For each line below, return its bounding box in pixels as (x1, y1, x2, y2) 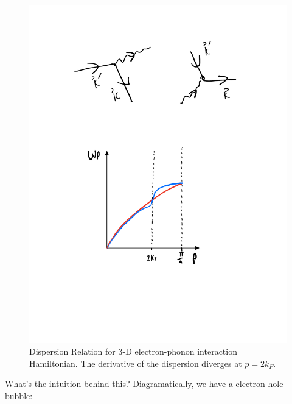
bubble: (5, 389, 33, 402)
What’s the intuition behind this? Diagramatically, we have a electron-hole (5, 377, 283, 390)
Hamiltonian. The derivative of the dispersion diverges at (29, 356, 242, 369)
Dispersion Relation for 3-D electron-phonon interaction (29, 345, 237, 358)
